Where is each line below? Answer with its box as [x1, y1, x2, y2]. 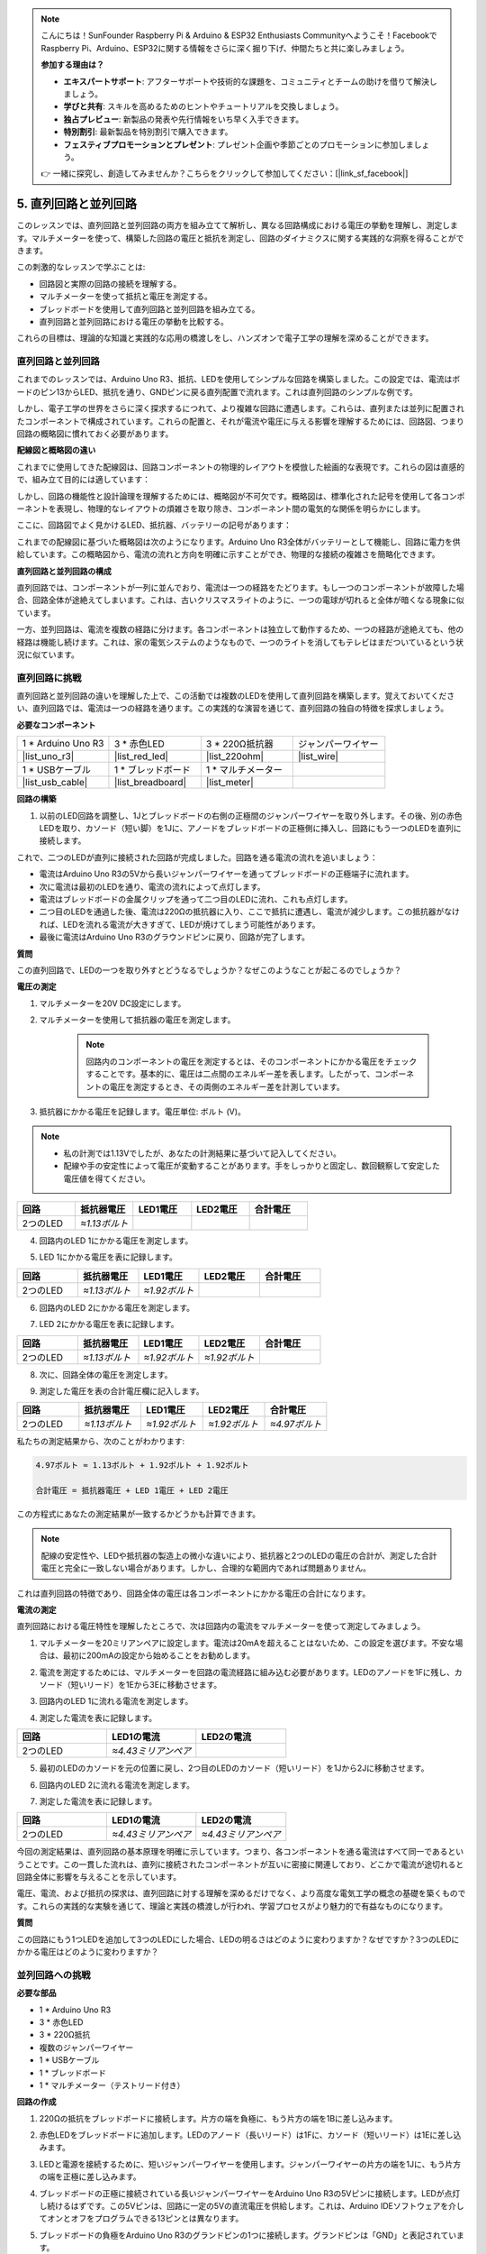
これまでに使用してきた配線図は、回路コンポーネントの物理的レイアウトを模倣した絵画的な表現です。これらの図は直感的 [16, 461, 465, 472]
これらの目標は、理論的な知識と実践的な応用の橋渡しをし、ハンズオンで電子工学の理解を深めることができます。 [16, 333, 434, 344]
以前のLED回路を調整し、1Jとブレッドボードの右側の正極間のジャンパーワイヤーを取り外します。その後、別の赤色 [39, 810, 463, 820]
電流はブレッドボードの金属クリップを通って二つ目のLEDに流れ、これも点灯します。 [39, 893, 353, 904]
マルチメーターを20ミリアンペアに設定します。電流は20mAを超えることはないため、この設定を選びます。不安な [39, 1637, 455, 1648]
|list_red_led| [113, 750, 168, 763]
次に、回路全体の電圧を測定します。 [39, 1369, 173, 1379]
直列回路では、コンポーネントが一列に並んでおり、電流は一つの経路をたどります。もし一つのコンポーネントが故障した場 [16, 582, 465, 592]
